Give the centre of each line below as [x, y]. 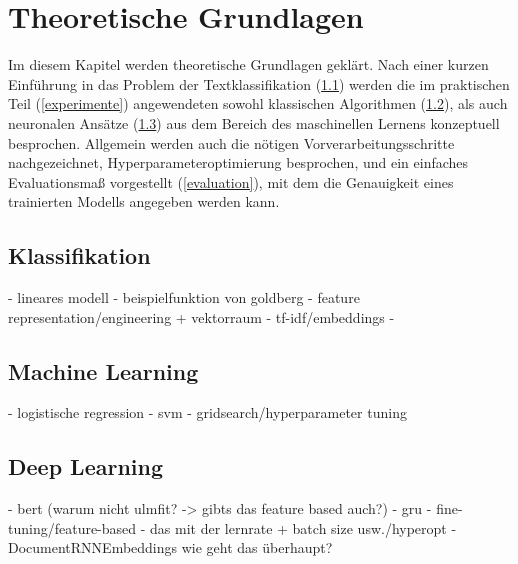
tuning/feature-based [72, 527]
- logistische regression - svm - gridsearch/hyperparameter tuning [207, 412]
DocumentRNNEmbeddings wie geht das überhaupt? [170, 547]
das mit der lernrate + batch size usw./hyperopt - [303, 527]
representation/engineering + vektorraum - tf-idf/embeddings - [201, 316]
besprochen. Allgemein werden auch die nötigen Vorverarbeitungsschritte [231, 142]
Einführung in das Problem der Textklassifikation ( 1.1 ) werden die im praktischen [259, 83]
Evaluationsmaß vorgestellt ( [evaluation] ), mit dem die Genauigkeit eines [231, 181]
